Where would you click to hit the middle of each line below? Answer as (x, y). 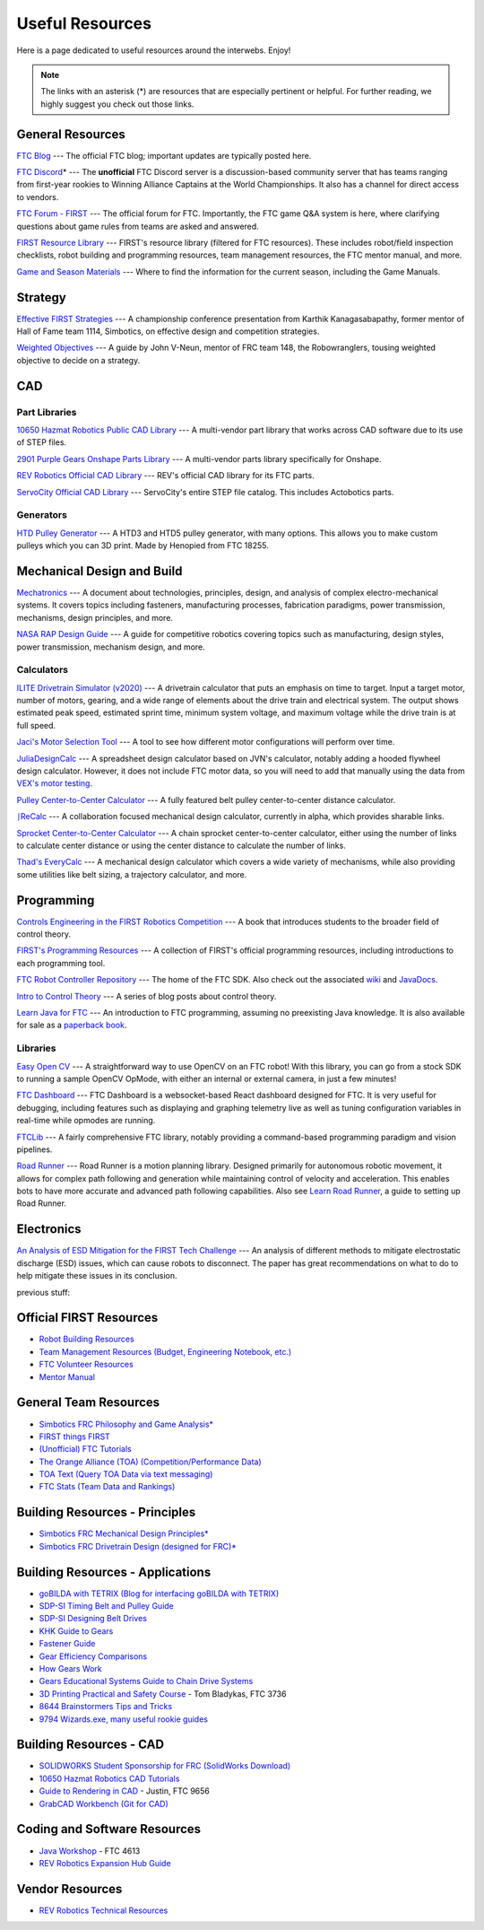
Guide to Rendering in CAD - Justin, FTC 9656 (125, 1791)
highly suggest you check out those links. (117, 104)
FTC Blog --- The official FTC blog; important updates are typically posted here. (164, 155)
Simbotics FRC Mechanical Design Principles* (124, 1533)
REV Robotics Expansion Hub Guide (105, 1863)
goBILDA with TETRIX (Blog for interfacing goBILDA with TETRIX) (159, 1594)
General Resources (71, 134)
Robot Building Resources (86, 1339)
